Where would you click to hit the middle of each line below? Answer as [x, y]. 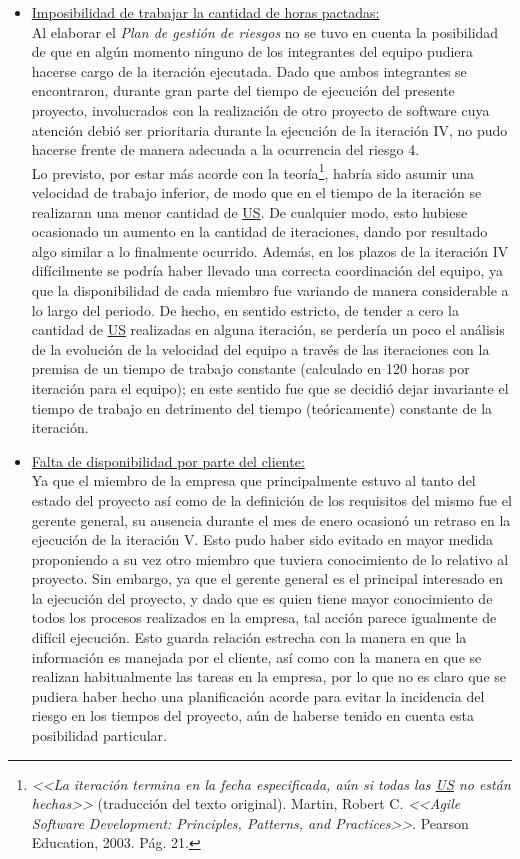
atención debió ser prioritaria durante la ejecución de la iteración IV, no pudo [269, 129]
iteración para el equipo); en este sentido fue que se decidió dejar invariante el [270, 387]
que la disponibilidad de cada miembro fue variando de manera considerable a [270, 289]
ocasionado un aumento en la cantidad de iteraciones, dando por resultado [259, 231]
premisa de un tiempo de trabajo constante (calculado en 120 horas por [250, 368]
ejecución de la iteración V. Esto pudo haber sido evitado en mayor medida [262, 539]
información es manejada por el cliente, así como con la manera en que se [256, 656]
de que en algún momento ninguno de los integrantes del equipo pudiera [252, 51]
